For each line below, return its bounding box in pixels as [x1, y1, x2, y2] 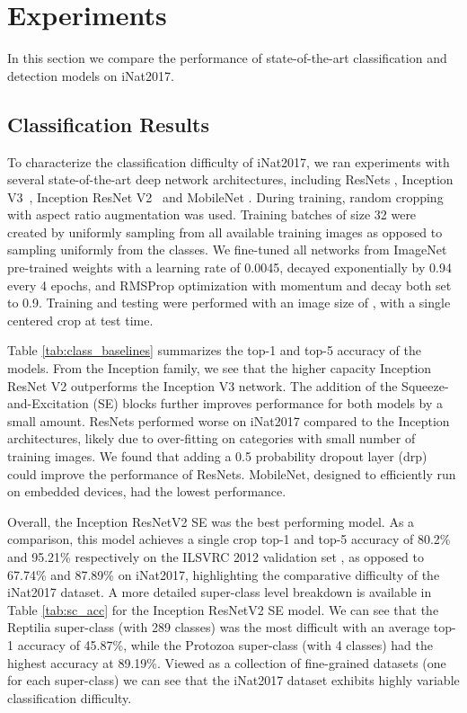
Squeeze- [401, 376, 449, 395]
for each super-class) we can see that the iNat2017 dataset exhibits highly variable [7, 671, 460, 690]
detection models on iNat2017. [7, 66, 174, 85]
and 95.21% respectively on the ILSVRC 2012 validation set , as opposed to [7, 547, 424, 566]
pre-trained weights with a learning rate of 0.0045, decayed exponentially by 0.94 [7, 258, 452, 277]
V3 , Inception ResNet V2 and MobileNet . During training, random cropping [7, 187, 444, 206]
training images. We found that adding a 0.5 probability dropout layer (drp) [7, 447, 427, 466]
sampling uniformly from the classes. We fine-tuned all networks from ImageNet [7, 240, 447, 259]
